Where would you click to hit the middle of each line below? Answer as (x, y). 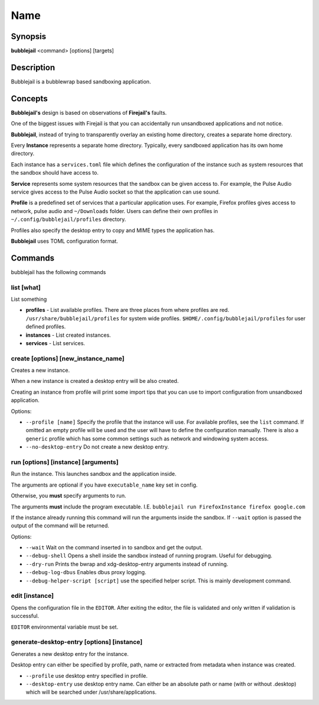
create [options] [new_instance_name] (68, 358)
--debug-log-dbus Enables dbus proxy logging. (86, 572)
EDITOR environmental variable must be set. (64, 627)
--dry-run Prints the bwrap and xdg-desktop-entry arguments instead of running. (127, 564)
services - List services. (56, 343)
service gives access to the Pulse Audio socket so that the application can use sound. (115, 192)
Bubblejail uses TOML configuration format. (64, 241)
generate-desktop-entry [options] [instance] (77, 642)
